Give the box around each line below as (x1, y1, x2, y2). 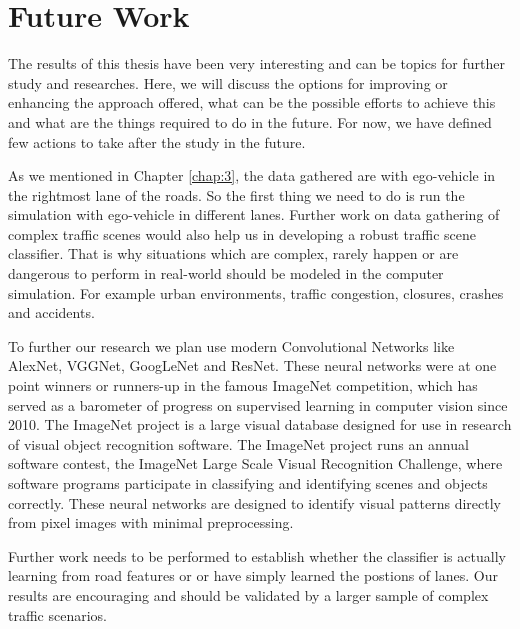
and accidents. (8, 302, 95, 323)
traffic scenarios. (8, 604, 107, 625)
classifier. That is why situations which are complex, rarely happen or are (8, 243, 459, 264)
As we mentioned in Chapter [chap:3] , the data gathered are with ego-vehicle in (8, 165, 496, 186)
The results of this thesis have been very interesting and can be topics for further (8, 53, 505, 74)
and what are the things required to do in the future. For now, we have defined (8, 111, 492, 132)
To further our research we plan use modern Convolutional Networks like (8, 335, 455, 356)
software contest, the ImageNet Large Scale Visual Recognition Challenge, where (8, 453, 503, 474)
